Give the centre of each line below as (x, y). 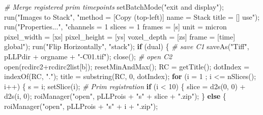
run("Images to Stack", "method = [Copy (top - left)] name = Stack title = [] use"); (132, 16)
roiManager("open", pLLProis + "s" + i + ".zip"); (81, 106)
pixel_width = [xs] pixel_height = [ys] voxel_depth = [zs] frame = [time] (120, 36)
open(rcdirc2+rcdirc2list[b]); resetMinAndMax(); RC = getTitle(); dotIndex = (127, 66)
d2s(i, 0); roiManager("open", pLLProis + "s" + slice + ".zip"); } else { (115, 96)
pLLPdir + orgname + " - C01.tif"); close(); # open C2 (88, 56)
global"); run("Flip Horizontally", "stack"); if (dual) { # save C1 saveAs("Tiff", (127, 46)
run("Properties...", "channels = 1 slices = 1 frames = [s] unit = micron (115, 27)
